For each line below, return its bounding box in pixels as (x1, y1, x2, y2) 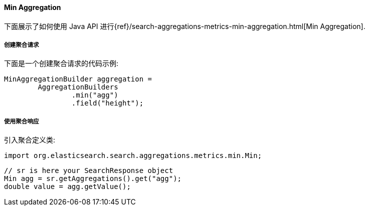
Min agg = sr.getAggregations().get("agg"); (4, 174, 182, 183)
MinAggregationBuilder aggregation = (4, 75, 152, 83)
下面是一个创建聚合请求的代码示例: (4, 59, 119, 68)
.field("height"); (71, 99, 144, 107)
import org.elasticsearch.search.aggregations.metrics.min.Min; (4, 151, 262, 160)
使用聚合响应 (4, 117, 39, 125)
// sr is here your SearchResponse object (4, 166, 173, 175)
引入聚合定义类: (4, 135, 56, 144)
